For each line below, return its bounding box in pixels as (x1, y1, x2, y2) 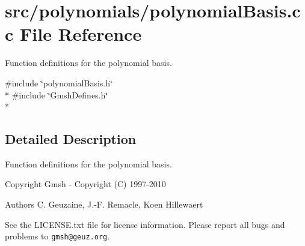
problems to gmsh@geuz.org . (5, 230, 110, 242)
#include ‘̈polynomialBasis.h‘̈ (5, 76, 112, 89)
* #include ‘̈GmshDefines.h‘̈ (5, 88, 108, 101)
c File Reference (5, 22, 142, 46)
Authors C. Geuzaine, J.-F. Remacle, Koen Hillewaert (5, 198, 203, 211)
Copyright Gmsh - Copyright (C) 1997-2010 (5, 178, 166, 190)
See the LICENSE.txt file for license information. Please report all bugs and (5, 218, 285, 230)
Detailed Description (5, 130, 137, 148)
